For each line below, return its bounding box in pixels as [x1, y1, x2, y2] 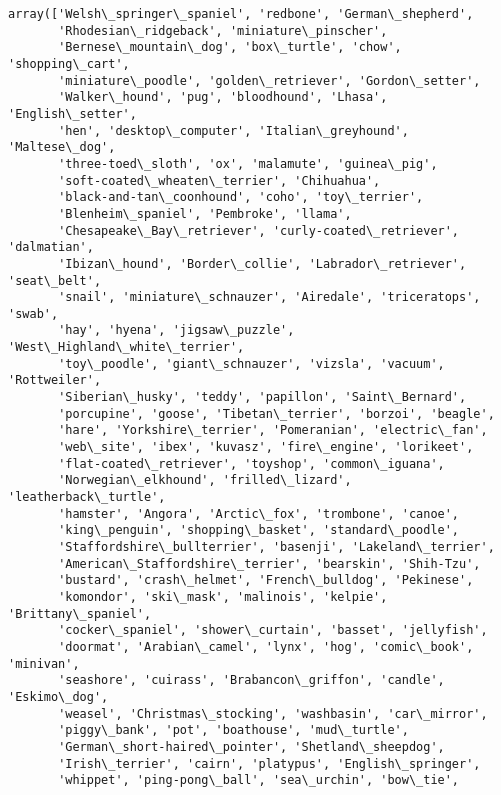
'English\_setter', [8, 106, 137, 121]
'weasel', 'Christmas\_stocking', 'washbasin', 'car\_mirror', [58, 706, 488, 721]
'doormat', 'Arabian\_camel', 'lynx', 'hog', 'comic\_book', [58, 639, 474, 654]
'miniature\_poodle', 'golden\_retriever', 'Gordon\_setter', [58, 73, 481, 88]
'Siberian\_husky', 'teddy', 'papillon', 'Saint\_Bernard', [58, 390, 467, 405]
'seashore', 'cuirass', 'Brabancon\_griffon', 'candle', [58, 673, 445, 688]
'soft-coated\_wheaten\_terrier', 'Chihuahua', [58, 173, 381, 188]
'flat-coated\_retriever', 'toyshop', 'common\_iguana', [58, 456, 445, 471]
